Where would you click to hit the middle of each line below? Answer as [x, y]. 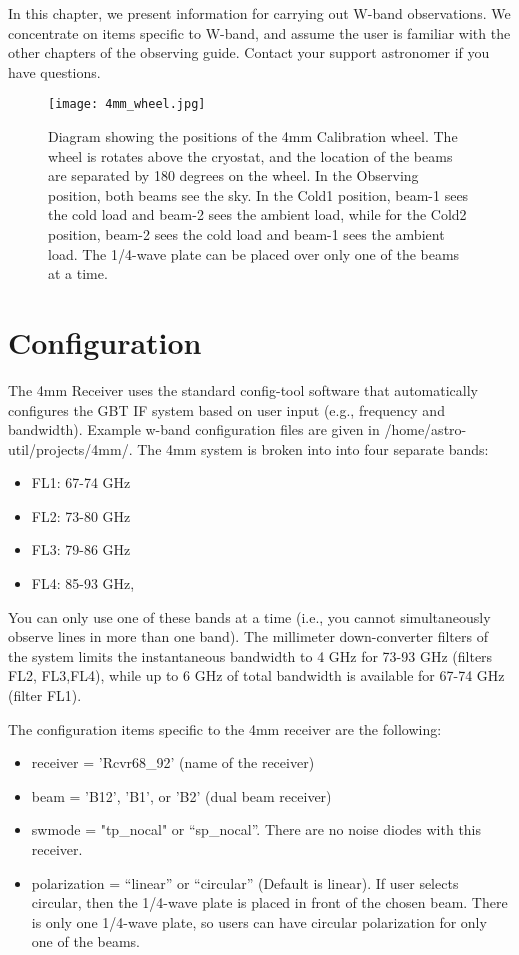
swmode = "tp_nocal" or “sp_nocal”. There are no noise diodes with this [256, 829]
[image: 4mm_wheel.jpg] [127, 104]
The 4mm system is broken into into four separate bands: [313, 448]
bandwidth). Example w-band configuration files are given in [194, 429]
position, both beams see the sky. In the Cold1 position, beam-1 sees [258, 194]
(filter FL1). [45, 695]
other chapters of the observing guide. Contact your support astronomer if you [249, 52]
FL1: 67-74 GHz [81, 482]
